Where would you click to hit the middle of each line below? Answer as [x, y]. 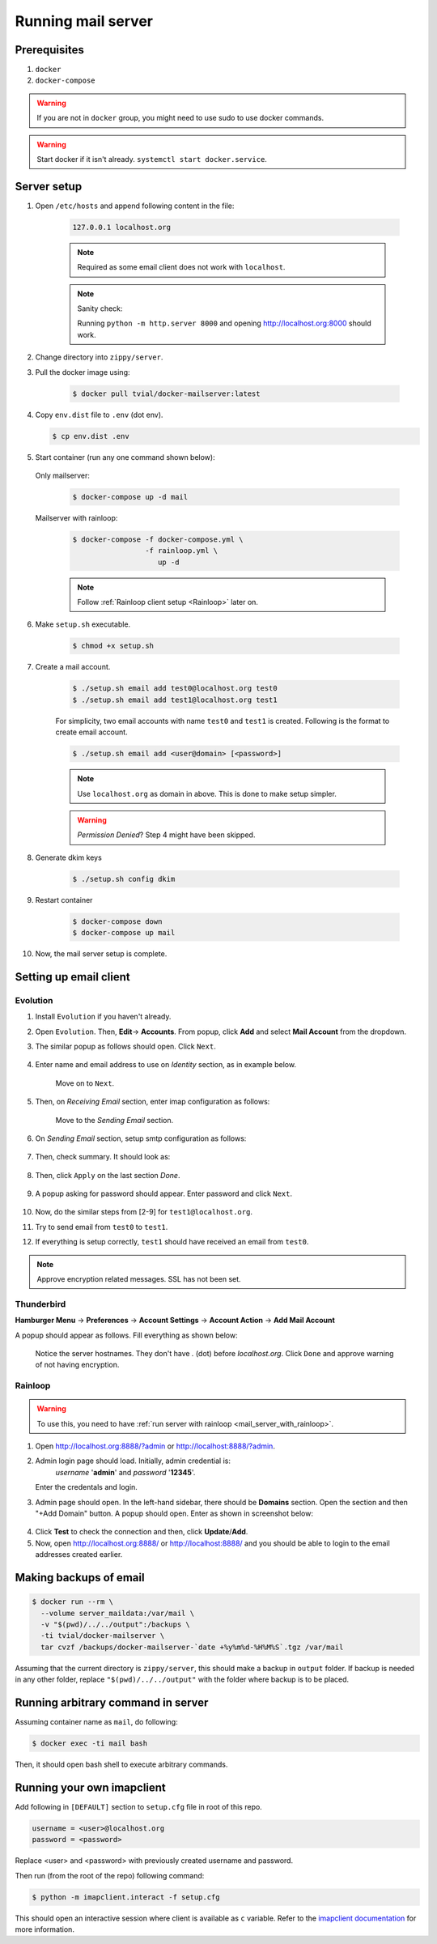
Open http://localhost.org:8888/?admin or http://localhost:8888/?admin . [155, 1446]
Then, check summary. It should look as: [103, 1157]
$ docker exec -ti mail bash [90, 1744]
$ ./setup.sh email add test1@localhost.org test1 [175, 700]
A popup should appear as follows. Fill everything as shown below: [126, 1335]
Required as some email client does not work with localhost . [181, 267]
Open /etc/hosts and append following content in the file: [135, 206]
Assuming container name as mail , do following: [96, 1722]
